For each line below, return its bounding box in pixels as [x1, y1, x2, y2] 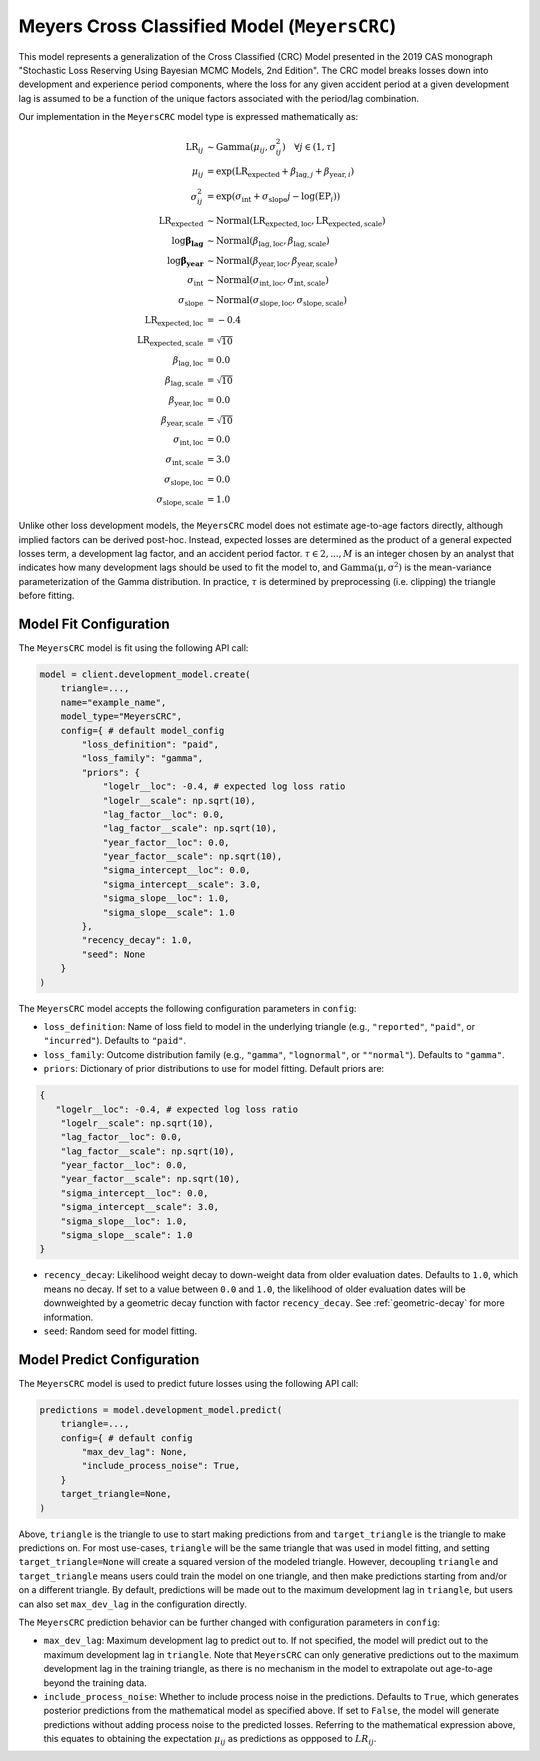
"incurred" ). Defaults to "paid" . [43, 1035, 187, 1047]
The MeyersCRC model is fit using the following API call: [18, 642, 249, 654]
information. [43, 1311, 94, 1323]
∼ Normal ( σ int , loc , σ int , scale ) [206, 275, 329, 289]
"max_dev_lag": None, [81, 1446, 188, 1458]
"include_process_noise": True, [81, 1460, 240, 1472]
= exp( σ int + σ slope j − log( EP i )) [206, 191, 341, 205]
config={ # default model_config [60, 725, 225, 736]
